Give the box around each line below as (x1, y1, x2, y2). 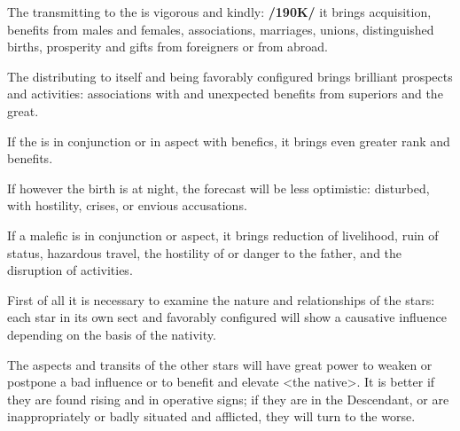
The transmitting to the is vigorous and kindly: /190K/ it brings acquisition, (7, 3, 432, 20)
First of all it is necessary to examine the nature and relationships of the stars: (7, 290, 435, 309)
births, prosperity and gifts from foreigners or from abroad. (7, 37, 328, 56)
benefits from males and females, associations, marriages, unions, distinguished (7, 20, 434, 38)
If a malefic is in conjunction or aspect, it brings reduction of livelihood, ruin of (7, 225, 439, 244)
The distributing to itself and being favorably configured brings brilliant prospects (7, 67, 453, 85)
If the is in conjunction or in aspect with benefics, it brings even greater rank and (7, 131, 450, 150)
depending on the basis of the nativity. (7, 325, 216, 343)
